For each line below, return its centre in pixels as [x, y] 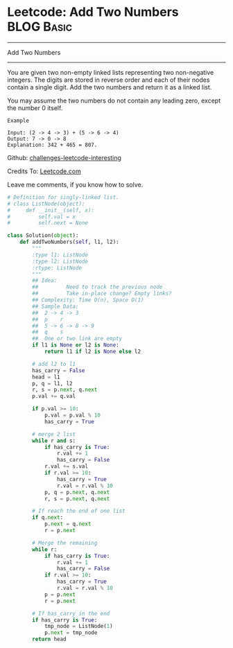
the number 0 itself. [35, 107]
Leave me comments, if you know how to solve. [75, 184]
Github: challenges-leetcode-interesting [64, 157]
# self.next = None [48, 223]
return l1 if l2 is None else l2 [92, 352]
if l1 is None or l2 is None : [76, 345]
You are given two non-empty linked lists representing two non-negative [111, 72]
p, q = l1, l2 [52, 383]
